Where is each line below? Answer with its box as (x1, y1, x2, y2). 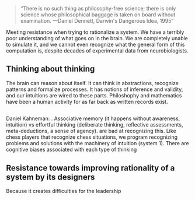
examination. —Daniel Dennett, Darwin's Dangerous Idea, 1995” (20, 17, 174, 24)
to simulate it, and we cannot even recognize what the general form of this (6, 41, 185, 48)
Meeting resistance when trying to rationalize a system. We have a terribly (6, 29, 184, 36)
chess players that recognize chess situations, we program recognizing (6, 134, 178, 141)
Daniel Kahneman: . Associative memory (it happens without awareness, (6, 115, 180, 122)
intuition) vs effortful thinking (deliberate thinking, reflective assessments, (6, 121, 183, 128)
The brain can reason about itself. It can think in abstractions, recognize (6, 79, 179, 86)
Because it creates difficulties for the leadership (6, 188, 121, 195)
